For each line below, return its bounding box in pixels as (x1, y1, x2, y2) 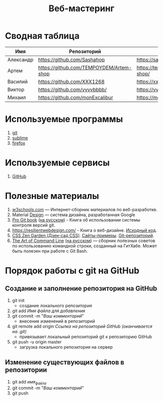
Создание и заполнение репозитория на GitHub (5, 284, 158, 293)
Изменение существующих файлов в (5, 358, 125, 366)
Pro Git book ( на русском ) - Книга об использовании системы (12, 217, 141, 222)
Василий (7, 78, 28, 85)
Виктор (7, 86, 25, 93)
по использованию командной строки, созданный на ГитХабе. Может (12, 242, 157, 249)
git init (12, 297, 25, 303)
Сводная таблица (5, 30, 80, 41)
